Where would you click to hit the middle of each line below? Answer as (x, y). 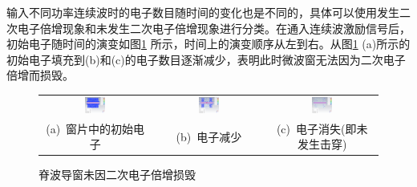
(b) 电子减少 (209, 136)
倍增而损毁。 (40, 75)
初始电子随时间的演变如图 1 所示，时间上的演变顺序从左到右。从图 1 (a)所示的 (208, 44)
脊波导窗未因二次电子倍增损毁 (117, 175)
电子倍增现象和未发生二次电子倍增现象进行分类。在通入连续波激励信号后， (214, 28)
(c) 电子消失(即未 (322, 128)
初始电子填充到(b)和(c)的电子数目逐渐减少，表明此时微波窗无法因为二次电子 (206, 59)
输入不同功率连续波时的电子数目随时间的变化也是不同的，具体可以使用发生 (203, 12)
